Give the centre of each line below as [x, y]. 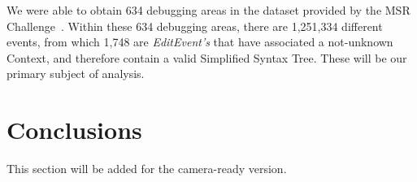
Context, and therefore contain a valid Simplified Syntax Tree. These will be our [207, 57]
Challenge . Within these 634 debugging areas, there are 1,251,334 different [195, 26]
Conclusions [74, 130]
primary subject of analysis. [76, 74]
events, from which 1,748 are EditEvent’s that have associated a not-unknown [200, 42]
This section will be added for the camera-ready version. [147, 169]
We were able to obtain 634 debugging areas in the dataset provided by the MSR [208, 10]
